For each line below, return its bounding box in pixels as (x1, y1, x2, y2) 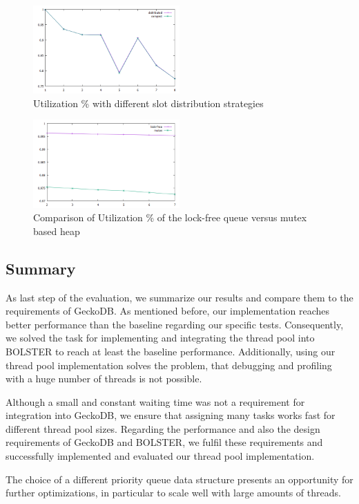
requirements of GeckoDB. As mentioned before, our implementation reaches (6, 304, 330, 318)
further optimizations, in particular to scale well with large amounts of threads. (6, 485, 341, 500)
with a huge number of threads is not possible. (6, 371, 202, 386)
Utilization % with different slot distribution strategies (33, 95, 264, 110)
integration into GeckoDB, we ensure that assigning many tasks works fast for (6, 408, 336, 422)
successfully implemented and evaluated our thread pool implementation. (6, 449, 315, 463)
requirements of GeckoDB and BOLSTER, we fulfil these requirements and (6, 435, 323, 449)
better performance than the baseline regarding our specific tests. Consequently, (6, 317, 344, 331)
